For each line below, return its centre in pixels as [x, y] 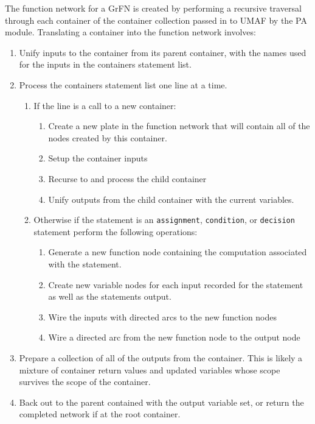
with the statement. [85, 263]
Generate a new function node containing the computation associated [178, 252]
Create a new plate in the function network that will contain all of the [179, 126]
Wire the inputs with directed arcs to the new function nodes [163, 316]
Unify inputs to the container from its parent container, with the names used [163, 52]
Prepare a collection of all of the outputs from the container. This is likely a [161, 357]
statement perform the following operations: [116, 231]
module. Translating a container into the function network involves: [130, 32]
